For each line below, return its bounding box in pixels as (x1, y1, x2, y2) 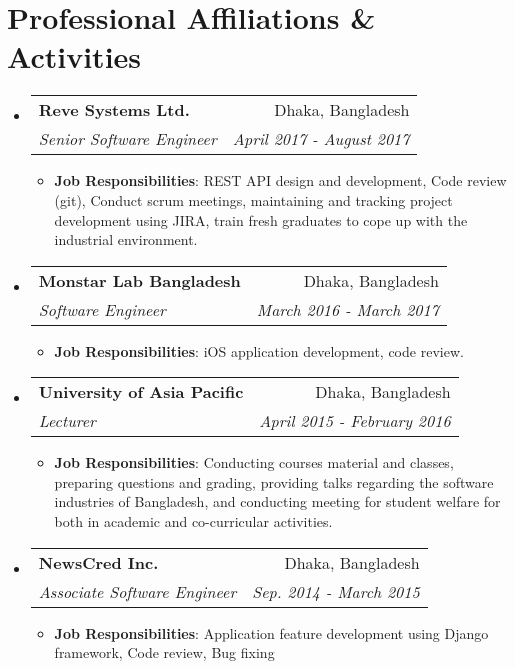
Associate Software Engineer (38, 579, 237, 603)
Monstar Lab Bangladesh (38, 268, 241, 292)
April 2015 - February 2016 (259, 409, 451, 433)
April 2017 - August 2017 (232, 127, 410, 151)
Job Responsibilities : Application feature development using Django (54, 622, 489, 643)
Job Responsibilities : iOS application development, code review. (54, 340, 464, 361)
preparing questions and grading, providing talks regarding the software (54, 471, 494, 492)
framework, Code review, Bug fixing (54, 642, 275, 663)
